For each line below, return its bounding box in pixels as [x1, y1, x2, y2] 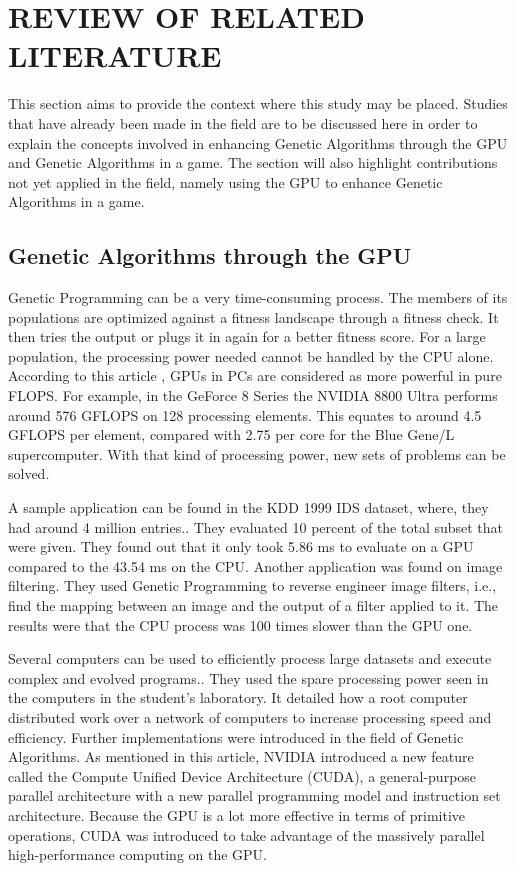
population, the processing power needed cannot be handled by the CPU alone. [8, 345, 494, 366]
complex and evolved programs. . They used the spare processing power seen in [8, 667, 489, 688]
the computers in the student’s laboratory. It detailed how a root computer [8, 687, 468, 708]
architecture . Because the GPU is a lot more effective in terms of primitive [8, 804, 466, 825]
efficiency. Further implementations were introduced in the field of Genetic [8, 726, 464, 747]
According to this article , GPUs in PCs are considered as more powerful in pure [8, 365, 502, 386]
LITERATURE [8, 35, 222, 76]
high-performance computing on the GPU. [8, 844, 268, 865]
